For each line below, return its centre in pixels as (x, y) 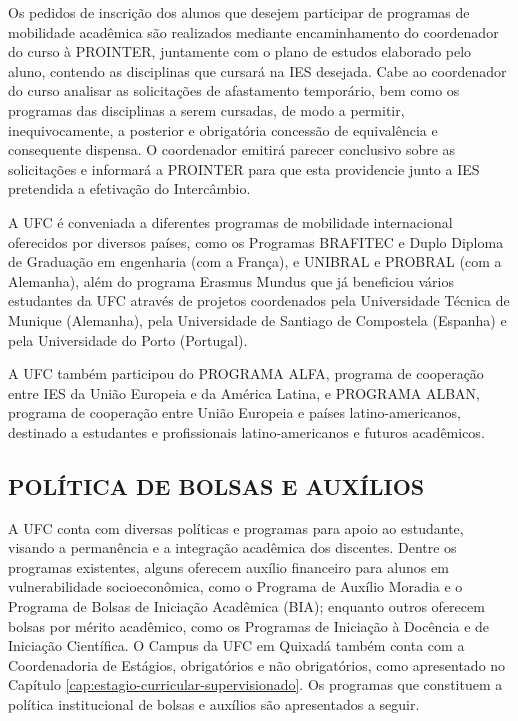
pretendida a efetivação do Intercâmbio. (129, 188)
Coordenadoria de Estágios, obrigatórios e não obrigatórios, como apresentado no (257, 664)
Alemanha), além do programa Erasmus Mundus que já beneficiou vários (231, 280)
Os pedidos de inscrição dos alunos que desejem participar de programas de (239, 12)
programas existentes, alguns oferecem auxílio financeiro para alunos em (228, 566)
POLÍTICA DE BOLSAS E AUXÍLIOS (216, 485)
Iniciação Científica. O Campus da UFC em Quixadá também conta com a (236, 645)
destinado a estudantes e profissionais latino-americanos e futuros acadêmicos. (246, 431)
